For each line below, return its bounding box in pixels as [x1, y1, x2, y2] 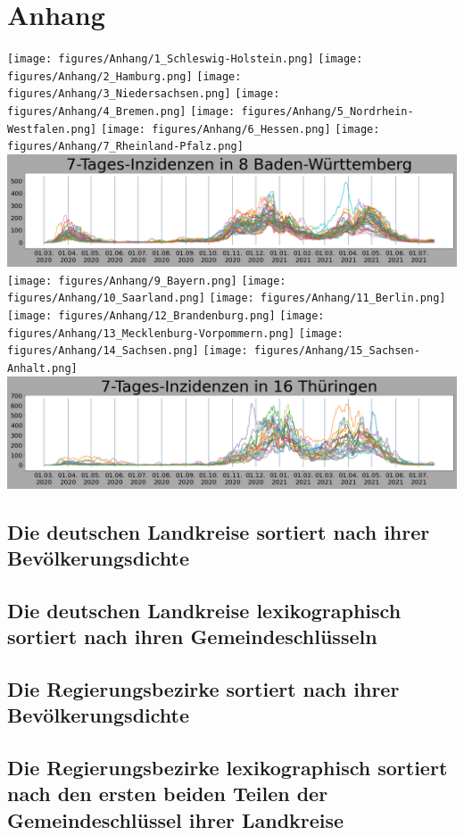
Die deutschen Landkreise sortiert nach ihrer [7, 517, 430, 545]
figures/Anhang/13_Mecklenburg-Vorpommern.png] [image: [7, 327, 344, 340]
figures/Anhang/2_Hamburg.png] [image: [7, 70, 242, 83]
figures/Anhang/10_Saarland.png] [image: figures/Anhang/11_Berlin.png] [7, 292, 446, 305]
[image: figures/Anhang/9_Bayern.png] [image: [7, 274, 286, 287]
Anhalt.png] [7, 361, 78, 375]
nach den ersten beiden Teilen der [7, 780, 328, 807]
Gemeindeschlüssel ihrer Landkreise [7, 806, 344, 833]
